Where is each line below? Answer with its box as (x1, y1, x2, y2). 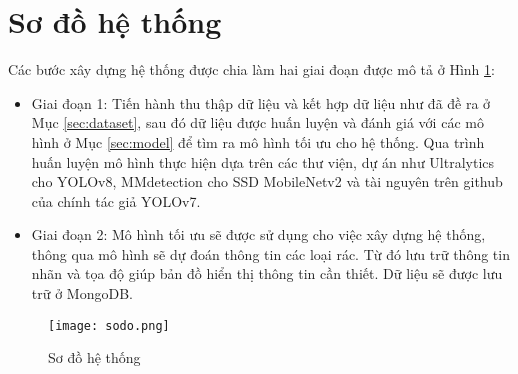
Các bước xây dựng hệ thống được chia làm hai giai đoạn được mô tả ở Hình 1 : (8, 59, 495, 80)
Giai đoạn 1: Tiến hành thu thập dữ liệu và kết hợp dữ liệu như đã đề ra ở (31, 92, 491, 113)
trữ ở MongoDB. (31, 283, 133, 304)
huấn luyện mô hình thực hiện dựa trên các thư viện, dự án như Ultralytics (31, 151, 495, 172)
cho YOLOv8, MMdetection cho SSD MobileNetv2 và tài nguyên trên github (31, 171, 503, 192)
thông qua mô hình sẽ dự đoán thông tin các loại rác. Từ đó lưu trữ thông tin (31, 243, 510, 264)
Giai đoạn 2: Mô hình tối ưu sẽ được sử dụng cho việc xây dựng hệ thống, (31, 224, 486, 245)
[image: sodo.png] (48, 318, 170, 333)
